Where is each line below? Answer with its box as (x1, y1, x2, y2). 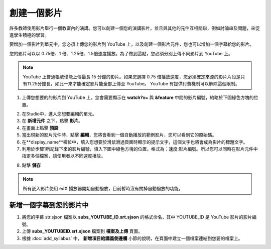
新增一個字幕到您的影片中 (9, 201, 89, 209)
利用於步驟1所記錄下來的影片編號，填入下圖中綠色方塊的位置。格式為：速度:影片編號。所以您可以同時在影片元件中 (22, 146, 258, 152)
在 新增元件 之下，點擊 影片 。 (22, 118, 83, 124)
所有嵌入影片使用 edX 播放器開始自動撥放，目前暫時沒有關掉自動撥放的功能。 (23, 185, 183, 191)
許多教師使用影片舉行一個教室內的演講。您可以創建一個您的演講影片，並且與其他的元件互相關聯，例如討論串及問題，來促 (9, 25, 260, 31)
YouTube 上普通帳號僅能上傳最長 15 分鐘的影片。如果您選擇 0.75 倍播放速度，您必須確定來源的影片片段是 (23, 73, 241, 80)
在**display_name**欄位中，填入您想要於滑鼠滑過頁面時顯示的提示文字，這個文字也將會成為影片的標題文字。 (22, 139, 248, 145)
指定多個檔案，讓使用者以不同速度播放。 (22, 153, 105, 159)
